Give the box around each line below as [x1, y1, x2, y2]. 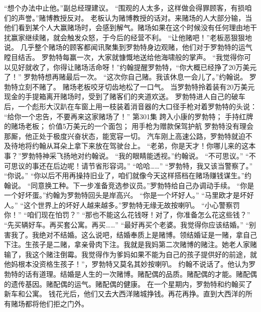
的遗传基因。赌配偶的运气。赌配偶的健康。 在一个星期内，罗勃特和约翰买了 [4, 278, 252, 289]
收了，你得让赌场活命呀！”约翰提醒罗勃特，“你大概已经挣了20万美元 [32, 61, 257, 72]
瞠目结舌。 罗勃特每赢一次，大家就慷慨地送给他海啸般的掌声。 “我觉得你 [4, 51, 244, 62]
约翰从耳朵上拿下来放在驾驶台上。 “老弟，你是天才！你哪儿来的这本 [32, 140, 256, 151]
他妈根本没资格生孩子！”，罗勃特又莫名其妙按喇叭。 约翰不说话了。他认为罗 [4, 259, 256, 269]
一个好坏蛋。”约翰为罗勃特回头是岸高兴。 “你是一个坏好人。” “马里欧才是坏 [4, 190, 247, 200]
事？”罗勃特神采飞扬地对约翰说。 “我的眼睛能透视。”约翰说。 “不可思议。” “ [4, 150, 249, 161]
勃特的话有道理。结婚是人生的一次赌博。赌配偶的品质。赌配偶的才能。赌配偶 [4, 269, 257, 279]
